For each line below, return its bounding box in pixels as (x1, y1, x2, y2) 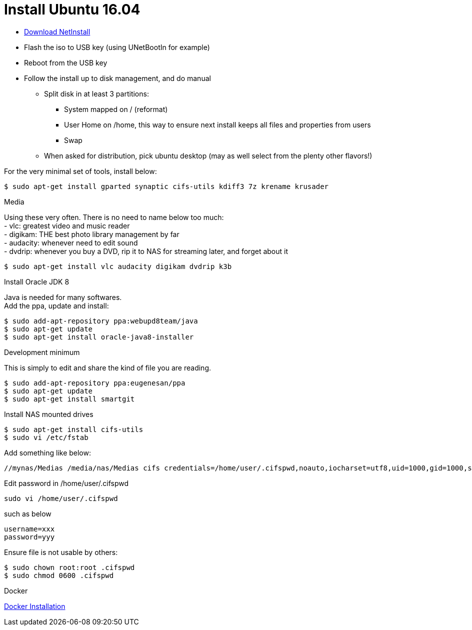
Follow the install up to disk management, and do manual (24, 73, 211, 82)
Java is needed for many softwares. (4, 292, 122, 301)
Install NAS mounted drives (4, 409, 93, 418)
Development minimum (4, 347, 80, 356)
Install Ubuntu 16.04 (4, 1, 140, 18)
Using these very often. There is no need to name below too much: (4, 212, 224, 221)
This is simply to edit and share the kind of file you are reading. (4, 363, 211, 372)
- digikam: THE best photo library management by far (4, 229, 179, 238)
